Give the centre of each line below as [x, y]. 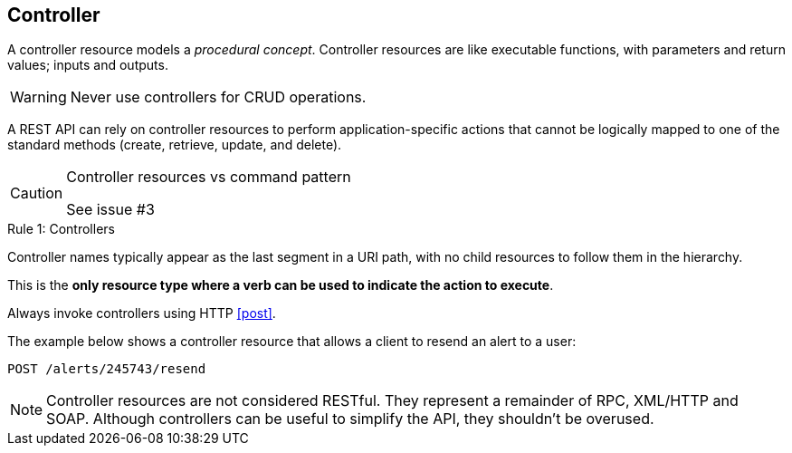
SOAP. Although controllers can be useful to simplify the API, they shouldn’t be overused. [350, 419]
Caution [37, 193]
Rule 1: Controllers [61, 229]
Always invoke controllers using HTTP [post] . [142, 313]
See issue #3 [110, 210]
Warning [38, 97]
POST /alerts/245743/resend [107, 369]
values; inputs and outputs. [88, 65]
